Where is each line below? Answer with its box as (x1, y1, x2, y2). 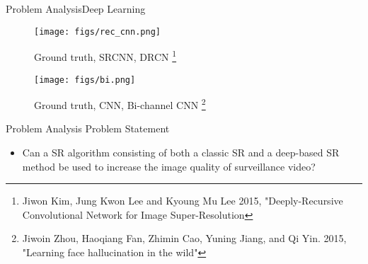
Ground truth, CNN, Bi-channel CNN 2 (34, 96, 206, 112)
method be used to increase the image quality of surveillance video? (22, 159, 316, 173)
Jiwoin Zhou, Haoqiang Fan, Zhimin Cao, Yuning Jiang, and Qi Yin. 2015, (22, 231, 347, 246)
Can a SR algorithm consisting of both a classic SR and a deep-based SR (22, 145, 340, 159)
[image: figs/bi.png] (34, 74, 136, 85)
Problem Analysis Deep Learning (6, 1, 146, 16)
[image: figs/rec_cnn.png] (34, 26, 161, 37)
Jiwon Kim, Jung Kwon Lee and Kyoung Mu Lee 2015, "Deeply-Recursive (22, 193, 343, 208)
